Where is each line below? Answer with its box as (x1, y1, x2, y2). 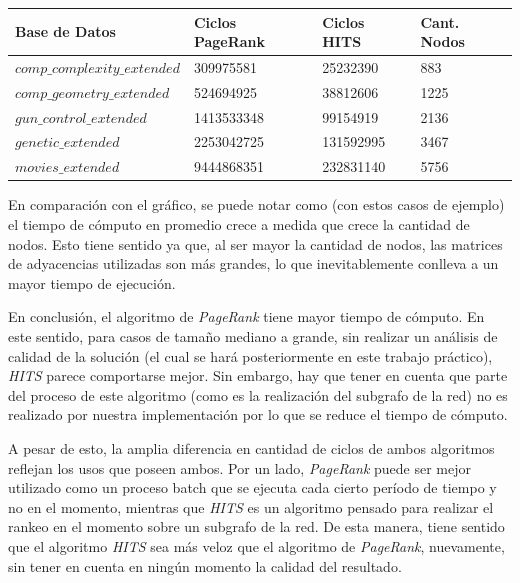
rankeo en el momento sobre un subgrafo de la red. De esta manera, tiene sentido (8, 516, 505, 537)
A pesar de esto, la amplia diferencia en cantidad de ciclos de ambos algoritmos (8, 437, 495, 458)
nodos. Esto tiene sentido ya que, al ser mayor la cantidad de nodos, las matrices (8, 233, 503, 254)
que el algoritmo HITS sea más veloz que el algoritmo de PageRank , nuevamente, (8, 535, 505, 556)
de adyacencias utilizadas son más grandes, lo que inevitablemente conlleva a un (8, 253, 499, 274)
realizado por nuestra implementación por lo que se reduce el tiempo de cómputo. (8, 404, 508, 425)
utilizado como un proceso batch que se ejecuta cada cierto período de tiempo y (8, 477, 497, 498)
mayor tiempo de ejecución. (8, 272, 176, 293)
